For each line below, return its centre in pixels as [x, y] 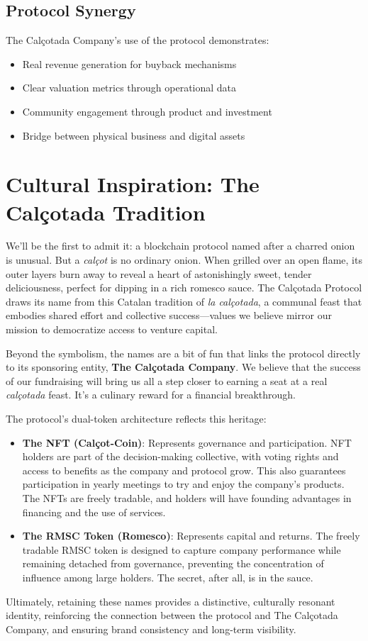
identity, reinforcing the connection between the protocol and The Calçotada [172, 615]
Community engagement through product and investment [147, 111]
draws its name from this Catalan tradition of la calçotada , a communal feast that [184, 301]
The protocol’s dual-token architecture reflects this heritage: [136, 419]
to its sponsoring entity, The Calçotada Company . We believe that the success [183, 367]
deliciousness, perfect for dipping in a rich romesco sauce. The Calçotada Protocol [184, 288]
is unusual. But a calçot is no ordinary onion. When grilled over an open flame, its [184, 260]
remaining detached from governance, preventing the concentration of [173, 563]
